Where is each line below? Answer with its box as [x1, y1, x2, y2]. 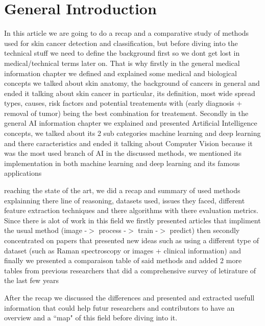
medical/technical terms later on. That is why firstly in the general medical [4, 57, 240, 68]
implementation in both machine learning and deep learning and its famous [4, 157, 240, 168]
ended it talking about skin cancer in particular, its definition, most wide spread [4, 87, 255, 98]
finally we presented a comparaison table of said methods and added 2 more [4, 255, 242, 266]
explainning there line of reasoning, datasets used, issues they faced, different [4, 195, 245, 205]
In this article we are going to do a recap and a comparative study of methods [4, 28, 249, 38]
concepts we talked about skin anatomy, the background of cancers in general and [4, 78, 260, 88]
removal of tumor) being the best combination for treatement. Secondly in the [4, 107, 249, 118]
